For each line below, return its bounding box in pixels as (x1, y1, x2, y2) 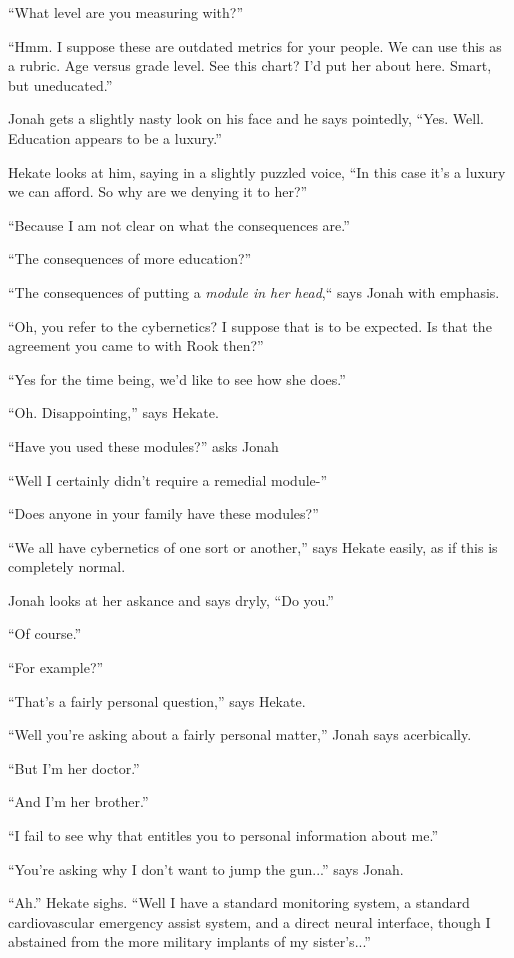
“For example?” (8, 657, 104, 678)
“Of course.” (8, 623, 82, 644)
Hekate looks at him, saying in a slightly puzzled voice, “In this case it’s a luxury (8, 161, 506, 182)
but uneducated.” (8, 74, 113, 95)
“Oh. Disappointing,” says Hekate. (8, 402, 219, 423)
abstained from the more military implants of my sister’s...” (8, 931, 371, 952)
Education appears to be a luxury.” (8, 127, 222, 148)
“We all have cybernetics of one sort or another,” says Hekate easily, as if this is (8, 536, 498, 557)
